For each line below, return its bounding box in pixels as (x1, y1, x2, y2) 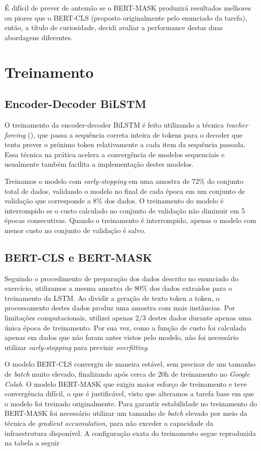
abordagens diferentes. (5, 32, 73, 42)
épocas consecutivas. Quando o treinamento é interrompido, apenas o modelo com (5, 215, 256, 225)
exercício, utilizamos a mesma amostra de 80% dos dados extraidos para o (5, 283, 232, 293)
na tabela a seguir (5, 437, 60, 448)
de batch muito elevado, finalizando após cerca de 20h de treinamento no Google (5, 369, 250, 379)
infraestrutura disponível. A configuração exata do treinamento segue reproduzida (5, 427, 256, 438)
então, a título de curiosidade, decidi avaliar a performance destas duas (5, 22, 223, 33)
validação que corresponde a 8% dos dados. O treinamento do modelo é (5, 195, 224, 206)
